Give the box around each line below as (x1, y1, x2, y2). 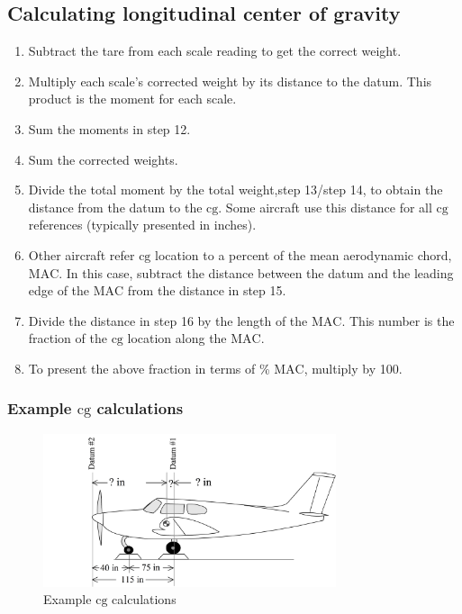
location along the (127, 329, 227, 348)
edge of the (28, 281, 90, 300)
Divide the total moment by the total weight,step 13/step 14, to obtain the (28, 180, 443, 199)
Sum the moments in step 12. (28, 119, 191, 138)
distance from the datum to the (28, 197, 203, 216)
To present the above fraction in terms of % (28, 358, 270, 377)
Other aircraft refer (28, 245, 135, 264)
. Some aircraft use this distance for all (218, 197, 432, 216)
